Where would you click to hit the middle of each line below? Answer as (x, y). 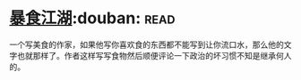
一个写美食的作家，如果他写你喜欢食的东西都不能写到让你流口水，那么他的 (146, 44)
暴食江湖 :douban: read (92, 18)
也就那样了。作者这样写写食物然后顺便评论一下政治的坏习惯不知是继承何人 (154, 55)
